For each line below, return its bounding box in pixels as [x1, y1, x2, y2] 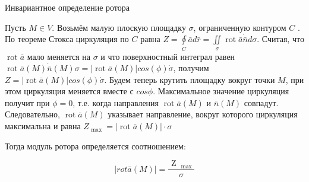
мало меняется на [27, 50, 91, 62]
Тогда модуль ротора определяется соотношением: [5, 139, 186, 152]
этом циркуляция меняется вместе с [5, 85, 134, 97]
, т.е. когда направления [72, 96, 159, 108]
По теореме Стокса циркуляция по [5, 33, 129, 45]
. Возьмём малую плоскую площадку [52, 21, 186, 33]
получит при [5, 96, 50, 108]
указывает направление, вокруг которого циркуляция [108, 108, 298, 120]
